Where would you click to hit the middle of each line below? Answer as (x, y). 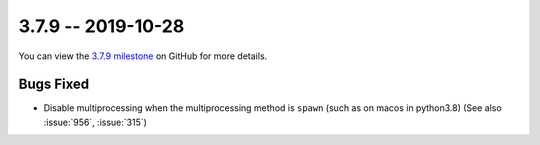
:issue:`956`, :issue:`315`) (95, 122)
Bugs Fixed (54, 84)
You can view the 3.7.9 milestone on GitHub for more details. (143, 56)
